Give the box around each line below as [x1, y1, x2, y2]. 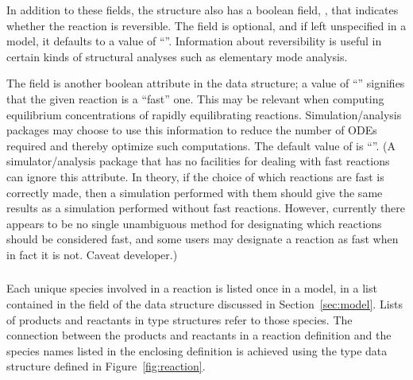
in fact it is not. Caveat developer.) [6, 246, 178, 262]
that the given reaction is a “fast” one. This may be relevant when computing [6, 90, 384, 107]
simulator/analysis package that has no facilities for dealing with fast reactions [6, 153, 390, 169]
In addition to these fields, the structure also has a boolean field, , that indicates [6, 2, 399, 17]
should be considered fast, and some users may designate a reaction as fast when [6, 231, 399, 247]
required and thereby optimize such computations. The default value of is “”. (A [6, 137, 396, 153]
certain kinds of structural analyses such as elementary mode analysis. [6, 48, 348, 64]
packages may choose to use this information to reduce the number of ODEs [6, 122, 377, 138]
